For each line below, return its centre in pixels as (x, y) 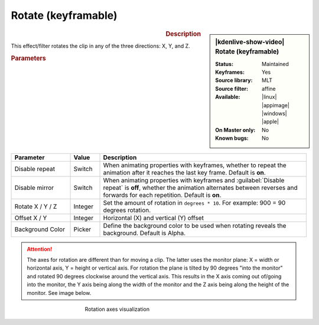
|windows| (274, 114)
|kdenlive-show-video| (250, 42)
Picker (82, 229)
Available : (228, 97)
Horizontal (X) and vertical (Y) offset (153, 218)
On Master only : (235, 130)
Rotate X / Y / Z (36, 206)
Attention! (40, 249)
